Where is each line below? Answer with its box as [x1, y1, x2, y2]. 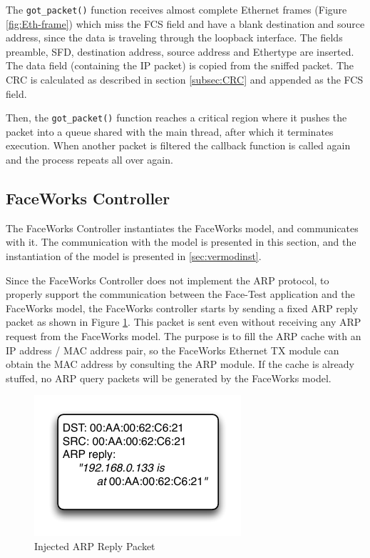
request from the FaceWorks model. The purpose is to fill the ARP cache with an [6, 329, 361, 344]
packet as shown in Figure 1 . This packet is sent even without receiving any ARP [6, 314, 361, 329]
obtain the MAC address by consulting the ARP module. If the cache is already [6, 357, 354, 372]
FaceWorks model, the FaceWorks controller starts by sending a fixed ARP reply [6, 300, 359, 315]
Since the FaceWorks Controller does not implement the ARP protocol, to [6, 272, 329, 287]
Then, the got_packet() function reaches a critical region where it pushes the [6, 110, 347, 125]
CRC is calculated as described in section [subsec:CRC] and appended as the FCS [6, 72, 364, 87]
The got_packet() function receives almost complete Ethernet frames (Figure [6, 2, 347, 16]
